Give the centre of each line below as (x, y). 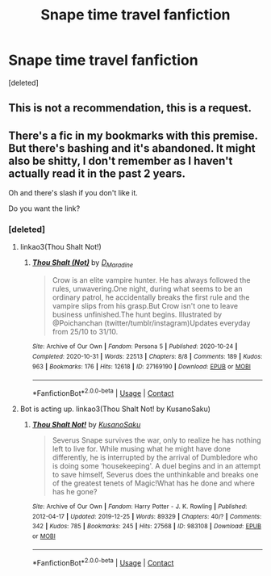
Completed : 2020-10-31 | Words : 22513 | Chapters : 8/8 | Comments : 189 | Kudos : (147, 356)
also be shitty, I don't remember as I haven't (121, 160)
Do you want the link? (44, 208)
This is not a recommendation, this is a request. (130, 108)
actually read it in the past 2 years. (97, 173)
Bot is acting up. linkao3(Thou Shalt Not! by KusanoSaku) (115, 409)
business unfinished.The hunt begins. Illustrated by (137, 315)
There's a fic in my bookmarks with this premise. (133, 135)
